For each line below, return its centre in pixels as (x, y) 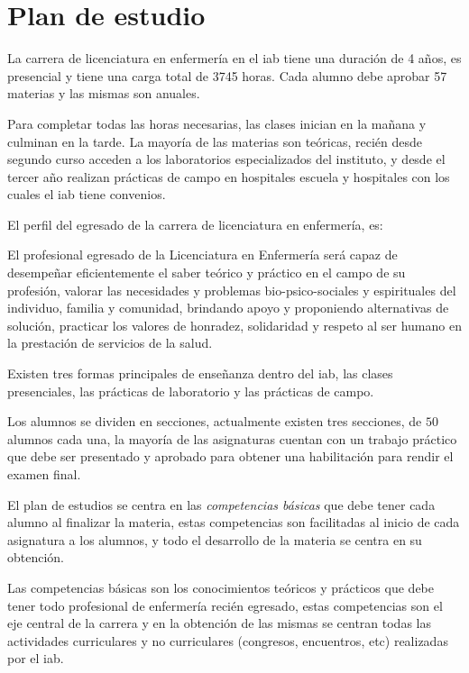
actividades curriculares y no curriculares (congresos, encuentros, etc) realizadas (228, 640)
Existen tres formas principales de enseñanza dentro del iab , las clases (200, 373)
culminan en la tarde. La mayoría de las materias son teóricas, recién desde (215, 141)
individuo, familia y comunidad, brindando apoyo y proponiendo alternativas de (228, 308)
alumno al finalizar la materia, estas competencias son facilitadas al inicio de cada (234, 522)
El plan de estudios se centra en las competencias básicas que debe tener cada (221, 504)
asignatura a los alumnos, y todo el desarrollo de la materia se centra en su (215, 539)
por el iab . (36, 658)
